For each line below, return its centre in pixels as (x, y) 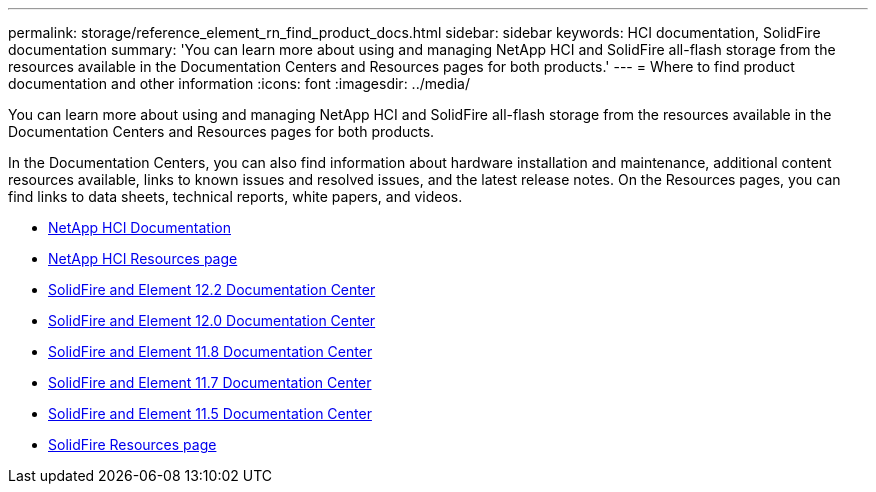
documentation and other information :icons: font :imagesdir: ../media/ (239, 83)
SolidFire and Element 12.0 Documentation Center (212, 320)
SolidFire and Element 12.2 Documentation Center (212, 289)
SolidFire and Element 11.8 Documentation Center (210, 351)
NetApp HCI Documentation (139, 227)
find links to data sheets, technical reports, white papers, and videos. (235, 196)
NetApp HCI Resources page (143, 258)
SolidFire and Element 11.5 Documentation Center (210, 413)
